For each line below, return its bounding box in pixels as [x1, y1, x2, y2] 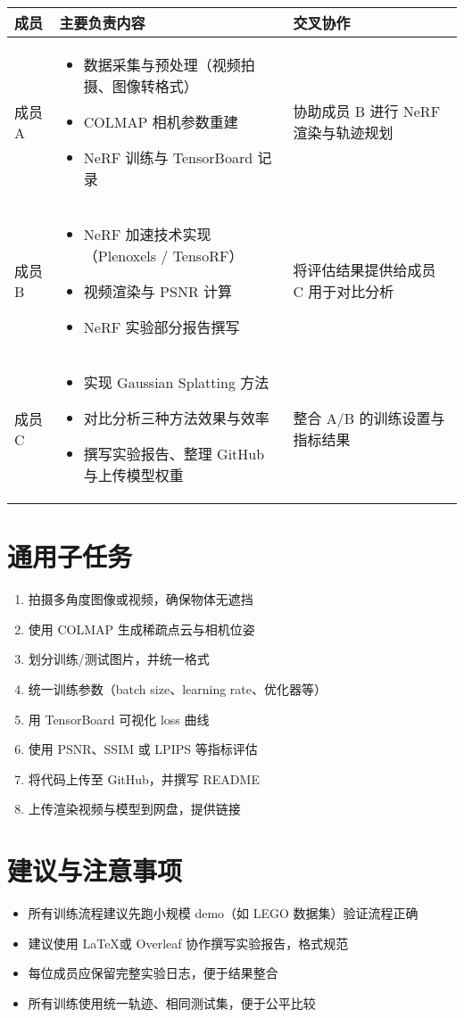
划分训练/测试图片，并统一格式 [28, 650, 210, 668]
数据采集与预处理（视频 [83, 54, 241, 75]
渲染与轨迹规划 [293, 122, 394, 143]
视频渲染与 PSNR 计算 [83, 281, 233, 302]
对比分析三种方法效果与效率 [83, 408, 269, 428]
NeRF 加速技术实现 [83, 224, 211, 244]
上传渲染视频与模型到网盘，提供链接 [28, 799, 241, 818]
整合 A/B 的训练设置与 [293, 408, 445, 428]
